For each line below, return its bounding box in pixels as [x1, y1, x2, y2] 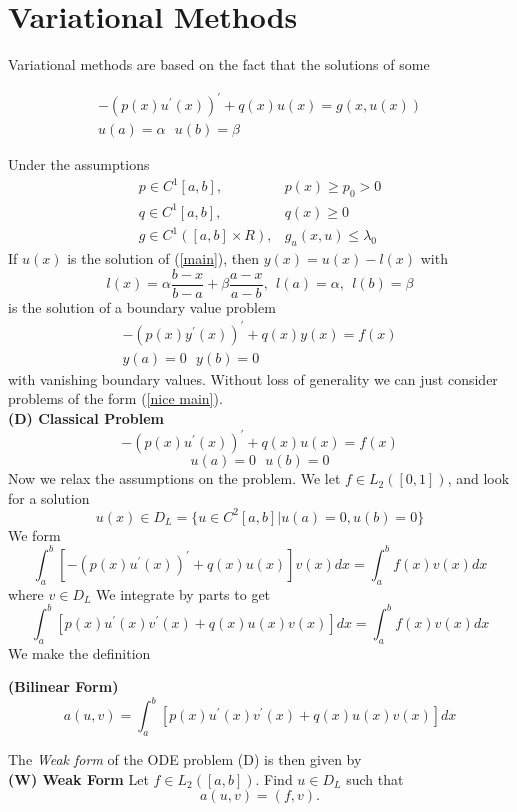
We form [8, 524, 61, 545]
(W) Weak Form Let [8, 768, 149, 789]
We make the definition [8, 642, 151, 663]
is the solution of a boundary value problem [8, 296, 276, 317]
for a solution [8, 487, 90, 508]
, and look [447, 468, 510, 489]
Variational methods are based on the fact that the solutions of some [8, 54, 430, 75]
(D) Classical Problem [8, 408, 165, 429]
